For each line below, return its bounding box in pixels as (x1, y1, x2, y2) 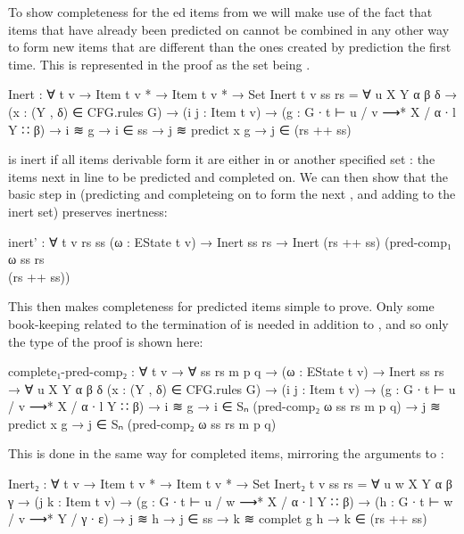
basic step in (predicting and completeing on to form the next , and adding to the (8, 185, 456, 203)
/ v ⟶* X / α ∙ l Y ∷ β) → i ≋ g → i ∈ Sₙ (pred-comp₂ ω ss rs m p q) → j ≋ (8, 397, 441, 415)
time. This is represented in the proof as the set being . (8, 54, 311, 73)
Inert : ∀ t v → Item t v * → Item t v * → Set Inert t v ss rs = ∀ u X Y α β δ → (8, 85, 458, 103)
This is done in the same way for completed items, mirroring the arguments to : (8, 444, 444, 463)
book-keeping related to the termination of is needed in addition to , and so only (8, 314, 449, 333)
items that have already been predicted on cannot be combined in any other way (8, 20, 450, 38)
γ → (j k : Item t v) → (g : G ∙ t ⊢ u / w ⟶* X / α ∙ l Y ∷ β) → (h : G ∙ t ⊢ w (8, 491, 453, 510)
